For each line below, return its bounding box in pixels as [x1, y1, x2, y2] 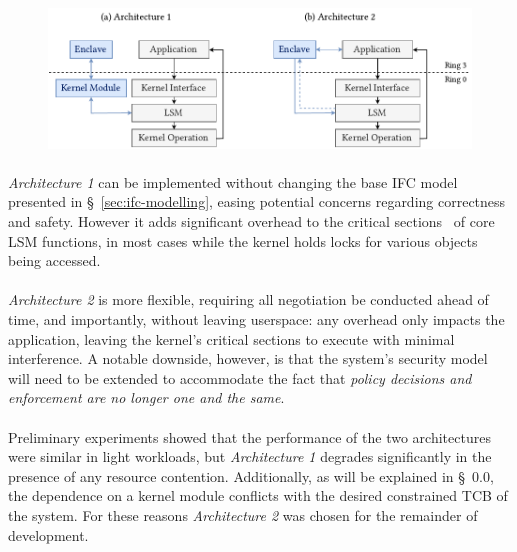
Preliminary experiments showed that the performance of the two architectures [8, 426, 491, 447]
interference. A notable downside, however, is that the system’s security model [8, 348, 488, 369]
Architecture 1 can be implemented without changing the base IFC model [8, 171, 458, 192]
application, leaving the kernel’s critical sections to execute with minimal [8, 328, 455, 349]
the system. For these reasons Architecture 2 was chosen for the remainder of [8, 504, 478, 525]
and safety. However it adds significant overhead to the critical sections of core [8, 211, 495, 232]
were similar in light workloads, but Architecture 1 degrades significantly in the [8, 446, 492, 467]
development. [8, 524, 89, 545]
